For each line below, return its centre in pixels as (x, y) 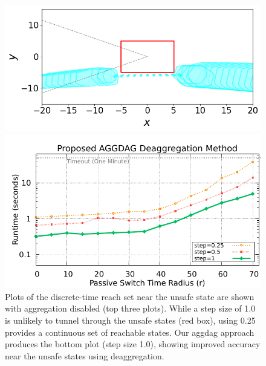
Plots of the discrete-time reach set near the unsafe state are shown (130, 296)
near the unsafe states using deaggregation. (85, 355)
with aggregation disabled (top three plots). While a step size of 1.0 (130, 308)
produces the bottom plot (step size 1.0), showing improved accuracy (133, 344)
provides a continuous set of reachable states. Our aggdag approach (130, 332)
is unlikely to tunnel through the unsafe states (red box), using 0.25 (130, 320)
